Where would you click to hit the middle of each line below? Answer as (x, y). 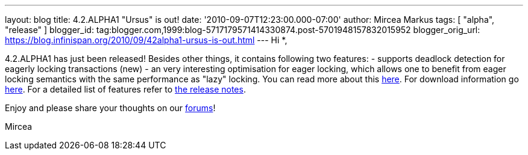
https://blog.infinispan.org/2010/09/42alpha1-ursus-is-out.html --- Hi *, (146, 40)
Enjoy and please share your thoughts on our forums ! (110, 108)
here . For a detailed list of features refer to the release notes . (125, 89)
